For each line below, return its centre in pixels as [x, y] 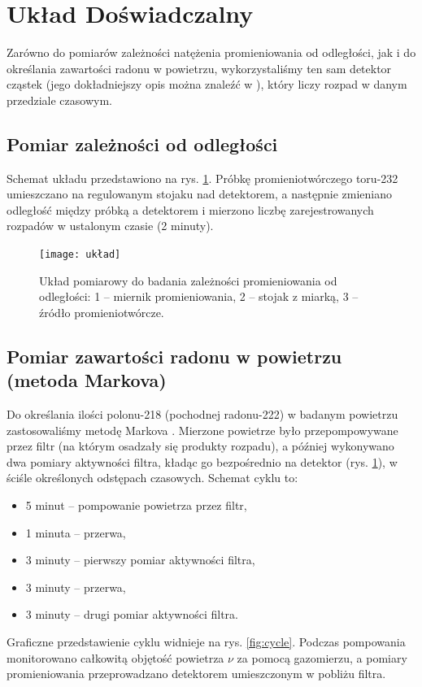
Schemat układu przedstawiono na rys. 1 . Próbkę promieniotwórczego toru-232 [202, 178]
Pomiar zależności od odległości [142, 143]
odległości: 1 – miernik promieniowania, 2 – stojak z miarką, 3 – [199, 296]
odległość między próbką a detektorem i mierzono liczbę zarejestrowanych [190, 209]
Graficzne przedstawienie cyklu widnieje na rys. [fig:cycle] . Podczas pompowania [206, 642]
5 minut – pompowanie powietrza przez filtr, [136, 505]
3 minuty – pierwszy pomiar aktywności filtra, [140, 560]
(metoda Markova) [87, 380]
